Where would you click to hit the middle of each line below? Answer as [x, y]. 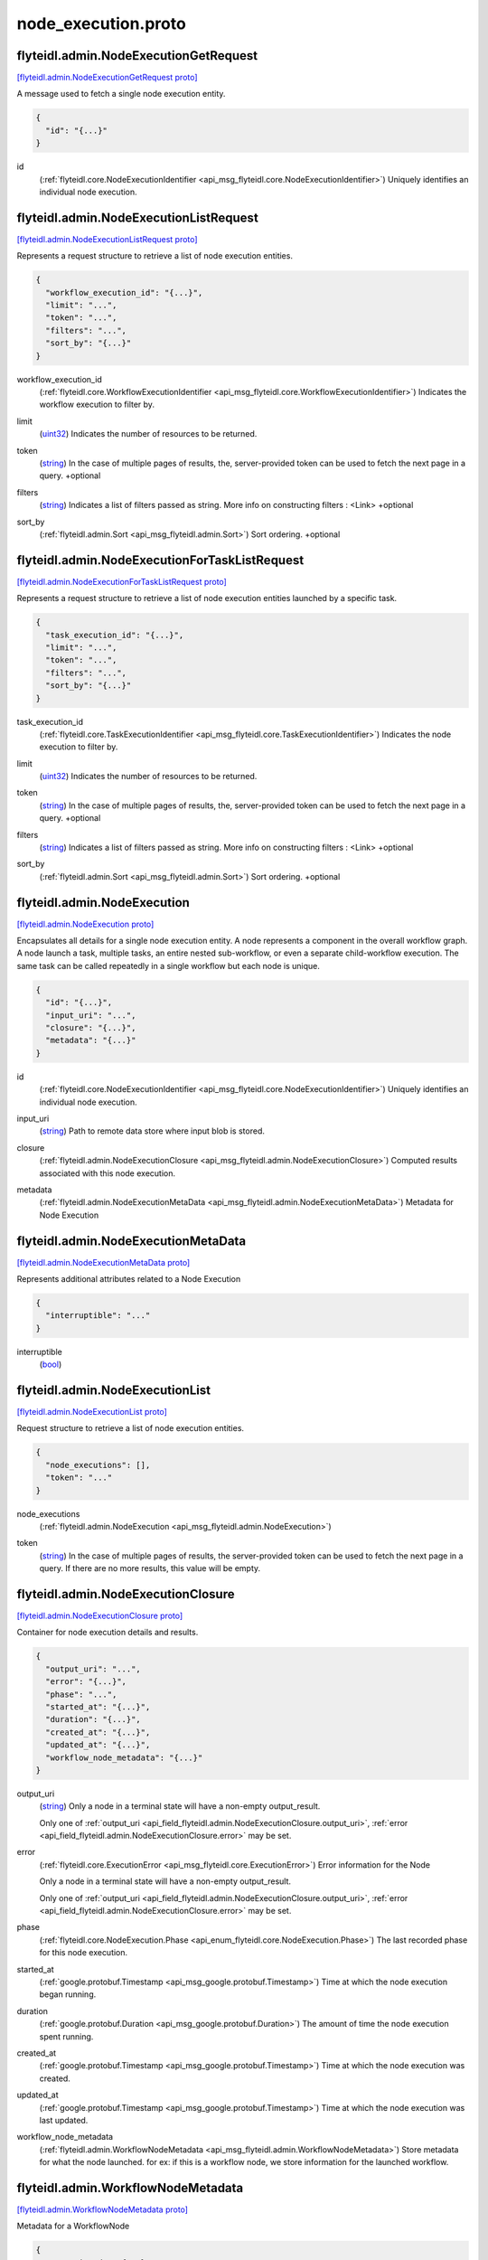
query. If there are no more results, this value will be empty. [150, 1568]
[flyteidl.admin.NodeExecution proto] [85, 924]
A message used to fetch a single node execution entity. [121, 94]
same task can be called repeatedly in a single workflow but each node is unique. [169, 965]
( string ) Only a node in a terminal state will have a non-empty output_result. [180, 1806]
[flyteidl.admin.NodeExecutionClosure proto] [100, 1616]
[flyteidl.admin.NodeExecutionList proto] [92, 1412]
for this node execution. [84, 1953]
